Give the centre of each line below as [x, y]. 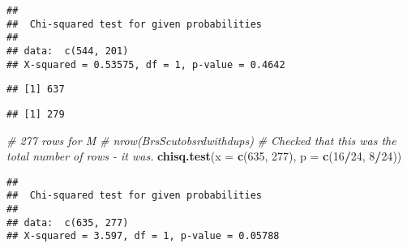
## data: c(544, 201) [68, 51]
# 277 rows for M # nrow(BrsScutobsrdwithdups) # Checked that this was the [201, 140]
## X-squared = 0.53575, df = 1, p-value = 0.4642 [146, 64]
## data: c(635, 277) [68, 222]
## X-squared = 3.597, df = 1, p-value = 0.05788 [143, 236]
